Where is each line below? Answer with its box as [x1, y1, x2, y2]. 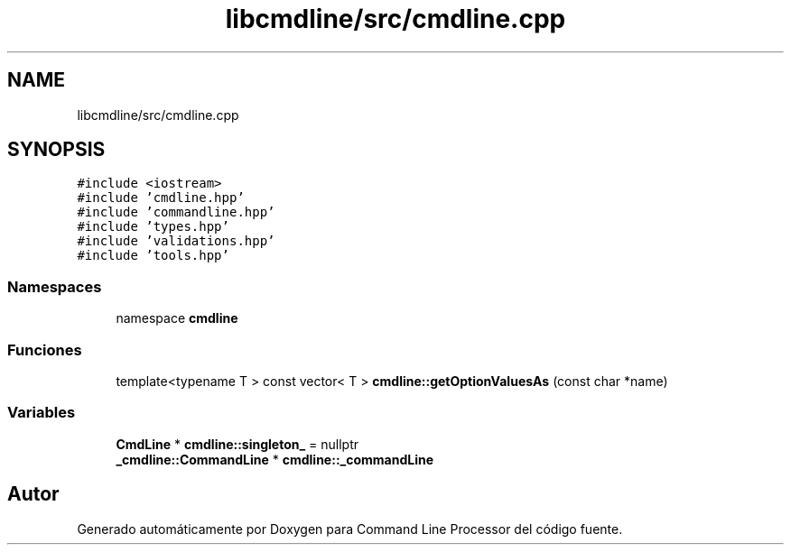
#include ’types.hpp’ [77, 219, 229, 235]
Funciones [7, 340, 82, 359]
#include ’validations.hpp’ [77, 234, 275, 249]
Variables [7, 403, 76, 422]
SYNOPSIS [7, 138, 106, 161]
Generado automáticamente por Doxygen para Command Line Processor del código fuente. [77, 520, 623, 537]
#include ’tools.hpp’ [77, 248, 229, 263]
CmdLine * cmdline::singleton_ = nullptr [116, 436, 359, 452]
